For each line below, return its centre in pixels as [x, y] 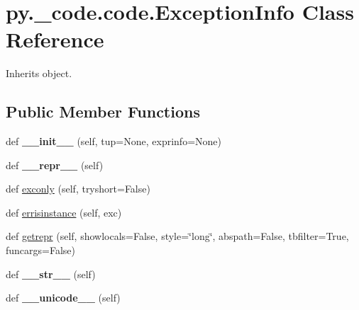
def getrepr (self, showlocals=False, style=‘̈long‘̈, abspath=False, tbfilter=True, [177, 236]
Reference [55, 39]
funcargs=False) [41, 250]
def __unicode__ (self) [63, 298]
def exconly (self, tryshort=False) [78, 189]
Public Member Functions [103, 111]
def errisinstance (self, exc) [64, 212]
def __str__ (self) [51, 274]
